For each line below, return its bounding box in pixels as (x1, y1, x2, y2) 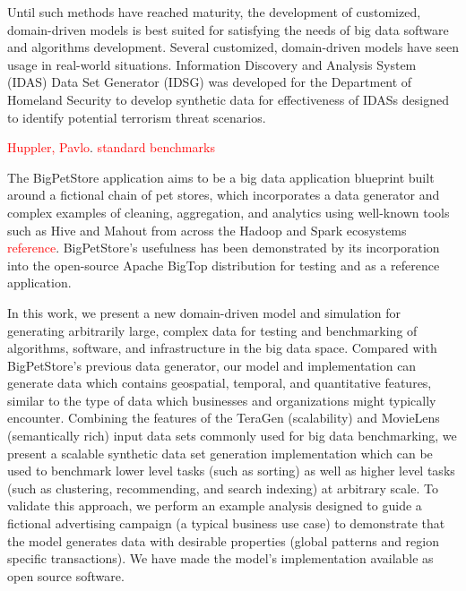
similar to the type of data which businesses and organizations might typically (7, 390, 436, 409)
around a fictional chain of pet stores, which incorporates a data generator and (7, 185, 440, 204)
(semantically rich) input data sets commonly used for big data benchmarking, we (7, 426, 457, 445)
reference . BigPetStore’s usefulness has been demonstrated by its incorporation (7, 238, 440, 257)
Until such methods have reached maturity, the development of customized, (7, 3, 421, 21)
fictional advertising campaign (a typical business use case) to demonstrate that (7, 514, 445, 533)
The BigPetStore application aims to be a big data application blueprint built (7, 167, 435, 186)
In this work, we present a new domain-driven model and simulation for (7, 303, 401, 321)
